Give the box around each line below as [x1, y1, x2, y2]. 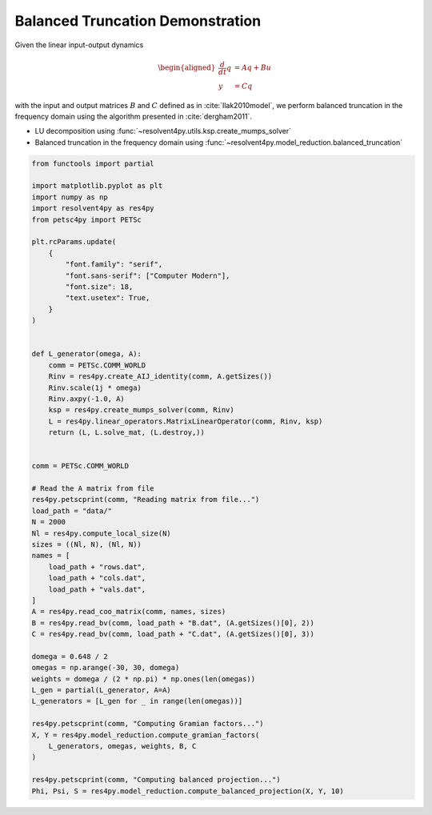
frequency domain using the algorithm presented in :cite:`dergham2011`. [14, 111, 252, 121]
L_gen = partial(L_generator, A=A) [31, 685, 171, 695]
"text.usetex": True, [65, 293, 150, 303]
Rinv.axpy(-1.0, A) [48, 394, 126, 403]
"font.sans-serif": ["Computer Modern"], [65, 271, 230, 280]
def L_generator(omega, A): [31, 349, 142, 359]
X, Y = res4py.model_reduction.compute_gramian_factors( [31, 730, 260, 740]
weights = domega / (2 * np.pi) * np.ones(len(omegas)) [31, 674, 256, 684]
